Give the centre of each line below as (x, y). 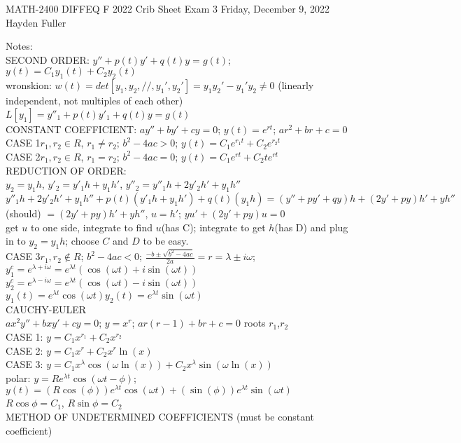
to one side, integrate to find (92, 227)
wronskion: (29, 85)
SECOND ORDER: (48, 59)
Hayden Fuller (36, 22)
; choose (82, 241)
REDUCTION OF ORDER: (66, 170)
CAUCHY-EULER (46, 309)
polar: (18, 377)
